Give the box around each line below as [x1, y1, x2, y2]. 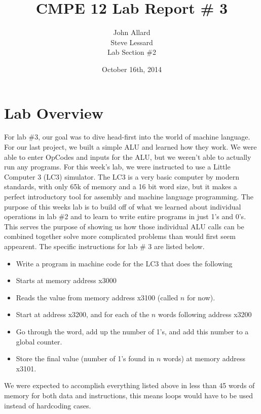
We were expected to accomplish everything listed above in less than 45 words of [4, 380, 255, 391]
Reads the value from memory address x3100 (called [16, 292, 178, 302]
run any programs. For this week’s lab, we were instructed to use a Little [4, 161, 231, 172]
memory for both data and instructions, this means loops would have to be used [4, 390, 253, 400]
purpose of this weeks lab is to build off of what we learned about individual [4, 201, 241, 212]
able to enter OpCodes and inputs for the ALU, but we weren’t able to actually [4, 151, 251, 162]
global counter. [16, 336, 62, 347]
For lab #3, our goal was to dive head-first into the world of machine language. [4, 131, 250, 142]
